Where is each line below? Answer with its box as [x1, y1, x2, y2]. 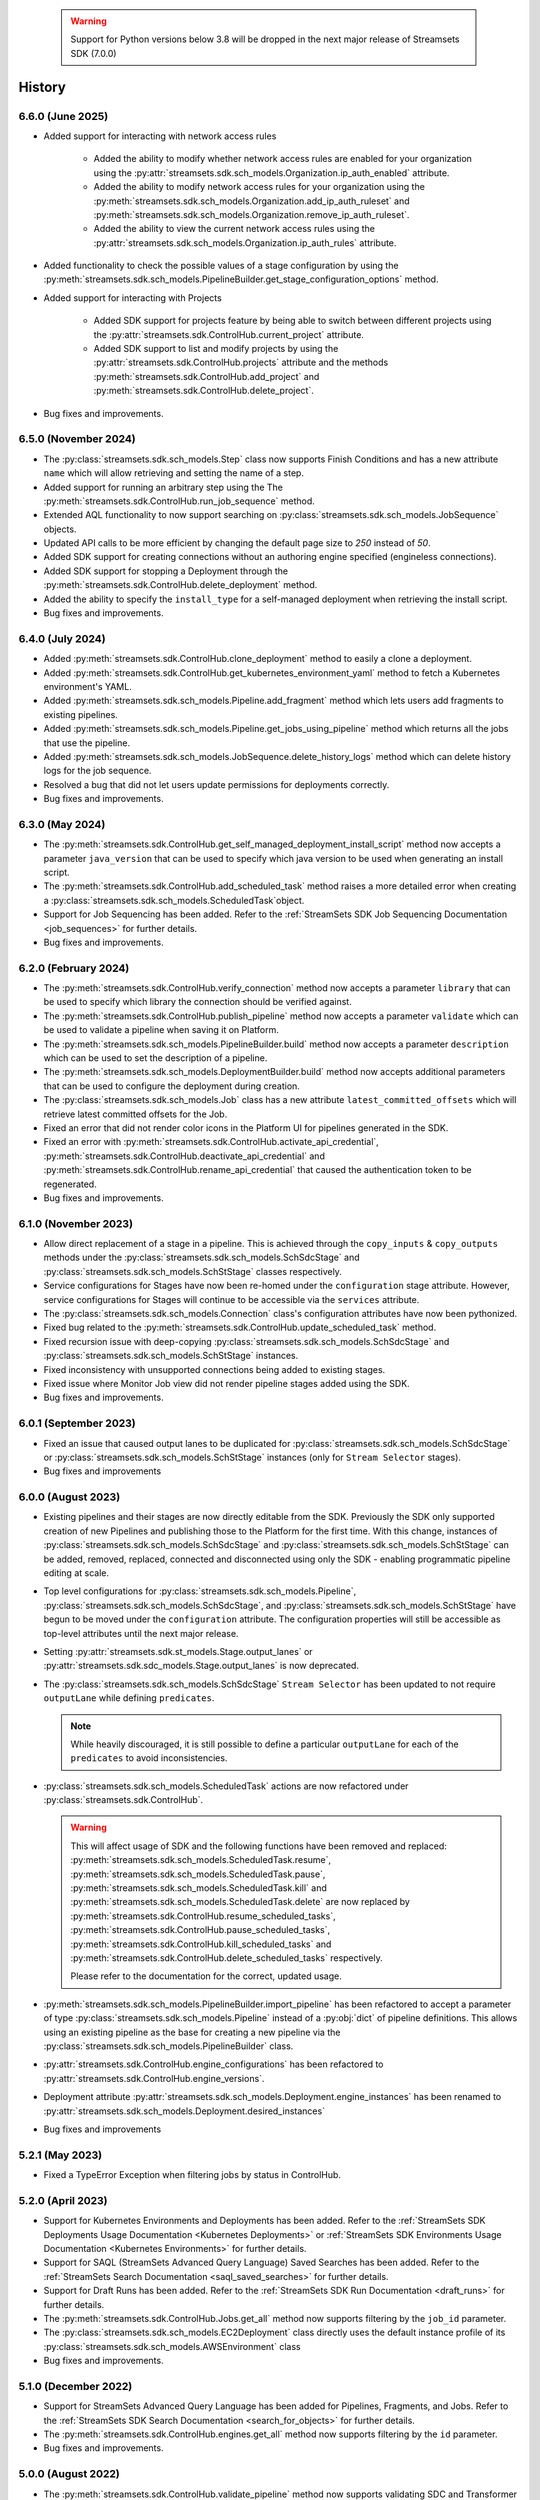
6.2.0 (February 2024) [18, 961, 130, 975]
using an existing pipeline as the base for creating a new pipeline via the [43, 2026, 341, 2038]
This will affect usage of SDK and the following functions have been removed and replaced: [70, 1840, 447, 1852]
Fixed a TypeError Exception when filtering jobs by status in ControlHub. [43, 2169, 342, 2181]
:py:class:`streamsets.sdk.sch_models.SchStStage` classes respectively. [43, 1265, 342, 1277]
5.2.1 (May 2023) [18, 2148, 103, 2162]
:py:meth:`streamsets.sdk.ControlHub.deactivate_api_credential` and [43, 1150, 325, 1162]
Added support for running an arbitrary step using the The [43, 481, 284, 493]
